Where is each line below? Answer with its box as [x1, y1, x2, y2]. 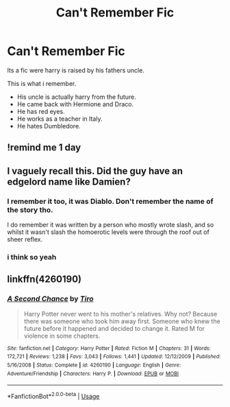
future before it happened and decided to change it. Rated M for [23, 324, 205, 332]
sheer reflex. [7, 235, 43, 244]
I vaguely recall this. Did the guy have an [7, 165, 183, 176]
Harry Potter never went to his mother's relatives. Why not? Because [23, 310, 218, 318]
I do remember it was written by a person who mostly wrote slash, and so [7, 221, 214, 229]
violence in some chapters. [23, 332, 101, 340]
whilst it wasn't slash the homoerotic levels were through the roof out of [7, 228, 210, 236]
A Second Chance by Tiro [7, 294, 94, 303]
